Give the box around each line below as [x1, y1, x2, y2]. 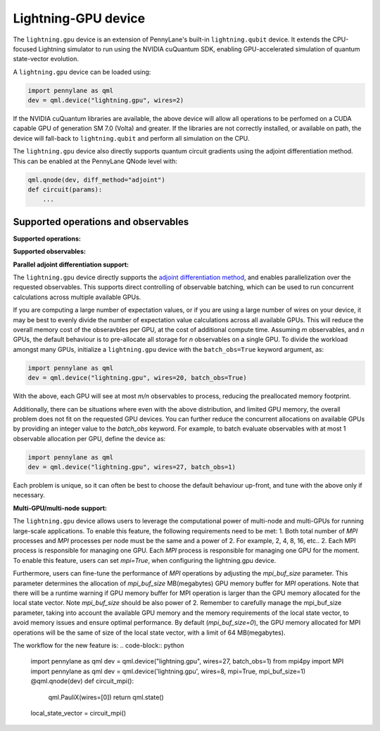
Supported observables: [13, 247, 86, 256]
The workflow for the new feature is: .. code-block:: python [13, 641, 184, 649]
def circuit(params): [27, 186, 103, 193]
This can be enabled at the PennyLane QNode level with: [13, 157, 178, 165]
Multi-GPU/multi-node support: [13, 504, 108, 512]
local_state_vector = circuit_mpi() [30, 708, 127, 717]
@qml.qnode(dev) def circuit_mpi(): [30, 677, 134, 685]
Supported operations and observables [13, 215, 189, 228]
